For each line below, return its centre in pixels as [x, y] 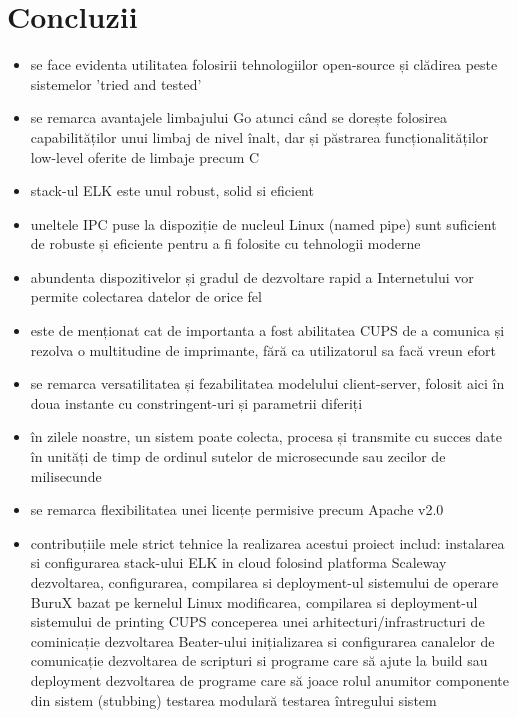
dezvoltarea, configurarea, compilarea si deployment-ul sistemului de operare [264, 582]
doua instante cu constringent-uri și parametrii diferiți [196, 402]
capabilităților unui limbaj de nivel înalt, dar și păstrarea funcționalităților [259, 136]
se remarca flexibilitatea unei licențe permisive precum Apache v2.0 [237, 509]
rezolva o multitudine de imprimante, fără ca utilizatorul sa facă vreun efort [263, 349]
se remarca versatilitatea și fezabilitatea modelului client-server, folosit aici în [267, 383]
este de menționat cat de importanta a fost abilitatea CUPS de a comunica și [267, 330]
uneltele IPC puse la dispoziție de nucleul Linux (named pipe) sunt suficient [263, 223]
